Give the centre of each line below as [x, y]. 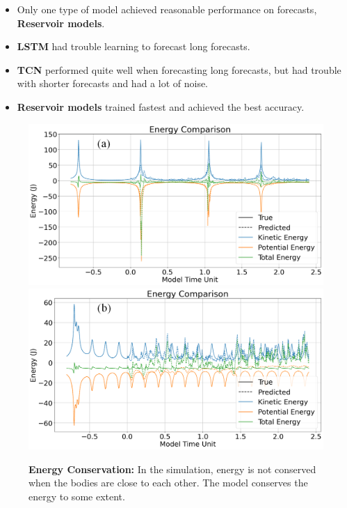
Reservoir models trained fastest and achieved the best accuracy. [161, 106]
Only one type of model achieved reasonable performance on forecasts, [167, 9]
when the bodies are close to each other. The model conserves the [168, 483]
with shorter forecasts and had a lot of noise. [112, 83]
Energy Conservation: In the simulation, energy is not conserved [172, 469]
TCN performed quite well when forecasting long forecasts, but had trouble [179, 69]
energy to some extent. [77, 496]
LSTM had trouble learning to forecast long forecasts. [134, 46]
